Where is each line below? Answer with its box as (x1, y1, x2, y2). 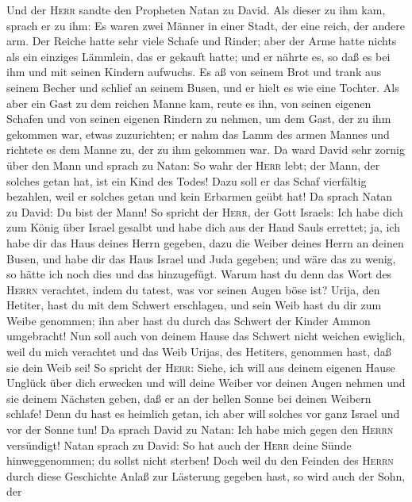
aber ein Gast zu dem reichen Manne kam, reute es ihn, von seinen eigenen (6, 94, 372, 111)
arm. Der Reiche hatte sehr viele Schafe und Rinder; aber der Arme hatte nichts (6, 33, 397, 49)
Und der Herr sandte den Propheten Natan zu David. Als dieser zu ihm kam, (6, 2, 386, 17)
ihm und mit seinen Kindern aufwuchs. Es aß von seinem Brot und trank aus (6, 63, 382, 80)
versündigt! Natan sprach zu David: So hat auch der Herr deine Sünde (6, 436, 352, 453)
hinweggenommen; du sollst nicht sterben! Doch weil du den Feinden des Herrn (6, 452, 394, 469)
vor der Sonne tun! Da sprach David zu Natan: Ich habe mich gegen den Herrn (6, 421, 394, 438)
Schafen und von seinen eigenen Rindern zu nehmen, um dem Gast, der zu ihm (6, 110, 391, 127)
